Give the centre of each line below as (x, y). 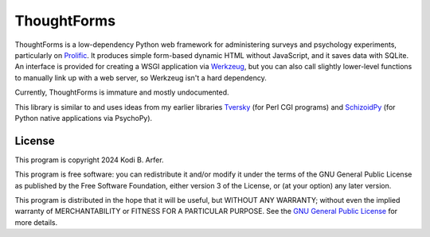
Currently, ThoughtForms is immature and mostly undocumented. (122, 92)
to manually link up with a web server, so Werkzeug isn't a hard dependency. (141, 78)
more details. (36, 222)
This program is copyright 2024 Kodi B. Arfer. (89, 160)
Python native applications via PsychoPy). (84, 118)
